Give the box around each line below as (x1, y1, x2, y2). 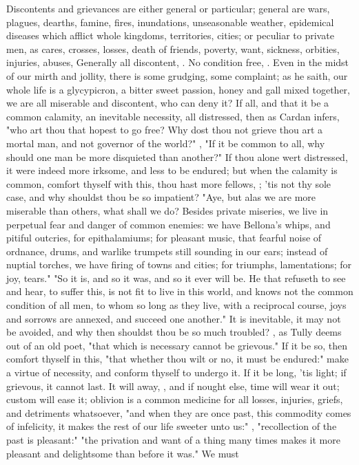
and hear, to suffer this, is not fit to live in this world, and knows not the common (6, 284, 353, 299)
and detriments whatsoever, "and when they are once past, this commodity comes (6, 405, 351, 420)
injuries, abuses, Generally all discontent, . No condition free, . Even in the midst (6, 55, 349, 69)
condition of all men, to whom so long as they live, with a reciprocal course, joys (6, 298, 347, 312)
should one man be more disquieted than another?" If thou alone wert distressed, (6, 149, 348, 164)
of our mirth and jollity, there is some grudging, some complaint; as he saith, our (6, 68, 348, 83)
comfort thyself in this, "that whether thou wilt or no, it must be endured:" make (6, 352, 349, 366)
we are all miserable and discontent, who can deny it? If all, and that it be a (6, 96, 329, 110)
